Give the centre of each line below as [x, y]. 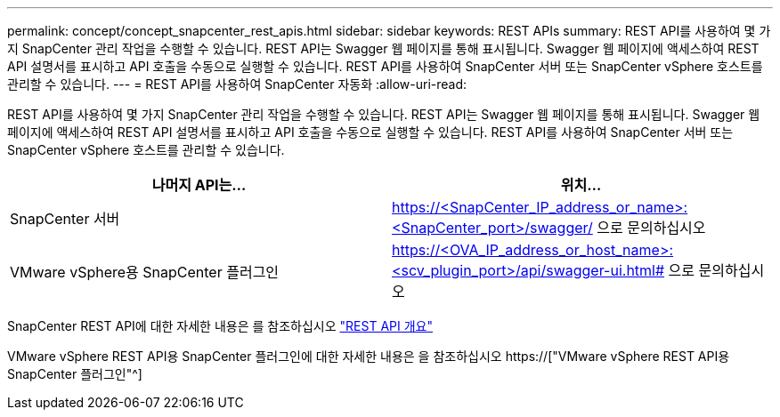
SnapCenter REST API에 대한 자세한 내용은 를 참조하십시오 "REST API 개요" [220, 326]
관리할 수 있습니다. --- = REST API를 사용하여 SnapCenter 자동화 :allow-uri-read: [237, 84]
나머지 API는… [199, 185]
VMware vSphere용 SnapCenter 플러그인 [145, 272]
